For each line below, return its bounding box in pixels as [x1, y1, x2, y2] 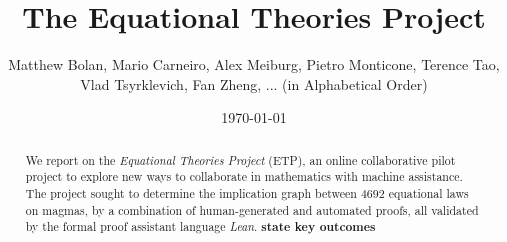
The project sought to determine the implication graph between [25, 185, 357, 202]
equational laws [388, 185, 469, 202]
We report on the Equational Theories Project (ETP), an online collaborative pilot [25, 151, 456, 168]
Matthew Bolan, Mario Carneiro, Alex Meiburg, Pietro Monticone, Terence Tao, [8, 54, 500, 75]
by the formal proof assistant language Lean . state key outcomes [25, 218, 376, 236]
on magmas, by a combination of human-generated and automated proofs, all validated [25, 201, 479, 218]
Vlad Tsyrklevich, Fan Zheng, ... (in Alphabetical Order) [80, 73, 428, 94]
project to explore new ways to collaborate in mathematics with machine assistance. [25, 168, 463, 185]
